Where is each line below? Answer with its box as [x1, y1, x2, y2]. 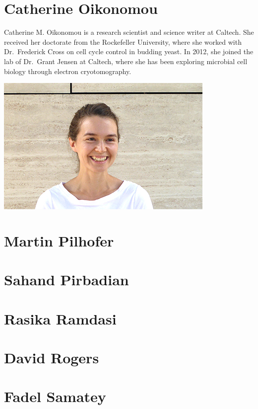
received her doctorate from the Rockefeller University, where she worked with [4, 36, 242, 47]
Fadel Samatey [4, 386, 106, 407]
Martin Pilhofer [4, 230, 114, 250]
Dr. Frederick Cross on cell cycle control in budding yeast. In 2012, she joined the [4, 46, 254, 57]
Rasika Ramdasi [4, 308, 117, 328]
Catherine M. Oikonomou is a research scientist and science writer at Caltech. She [4, 27, 254, 37]
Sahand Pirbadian [4, 269, 129, 290]
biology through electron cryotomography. [4, 66, 131, 76]
